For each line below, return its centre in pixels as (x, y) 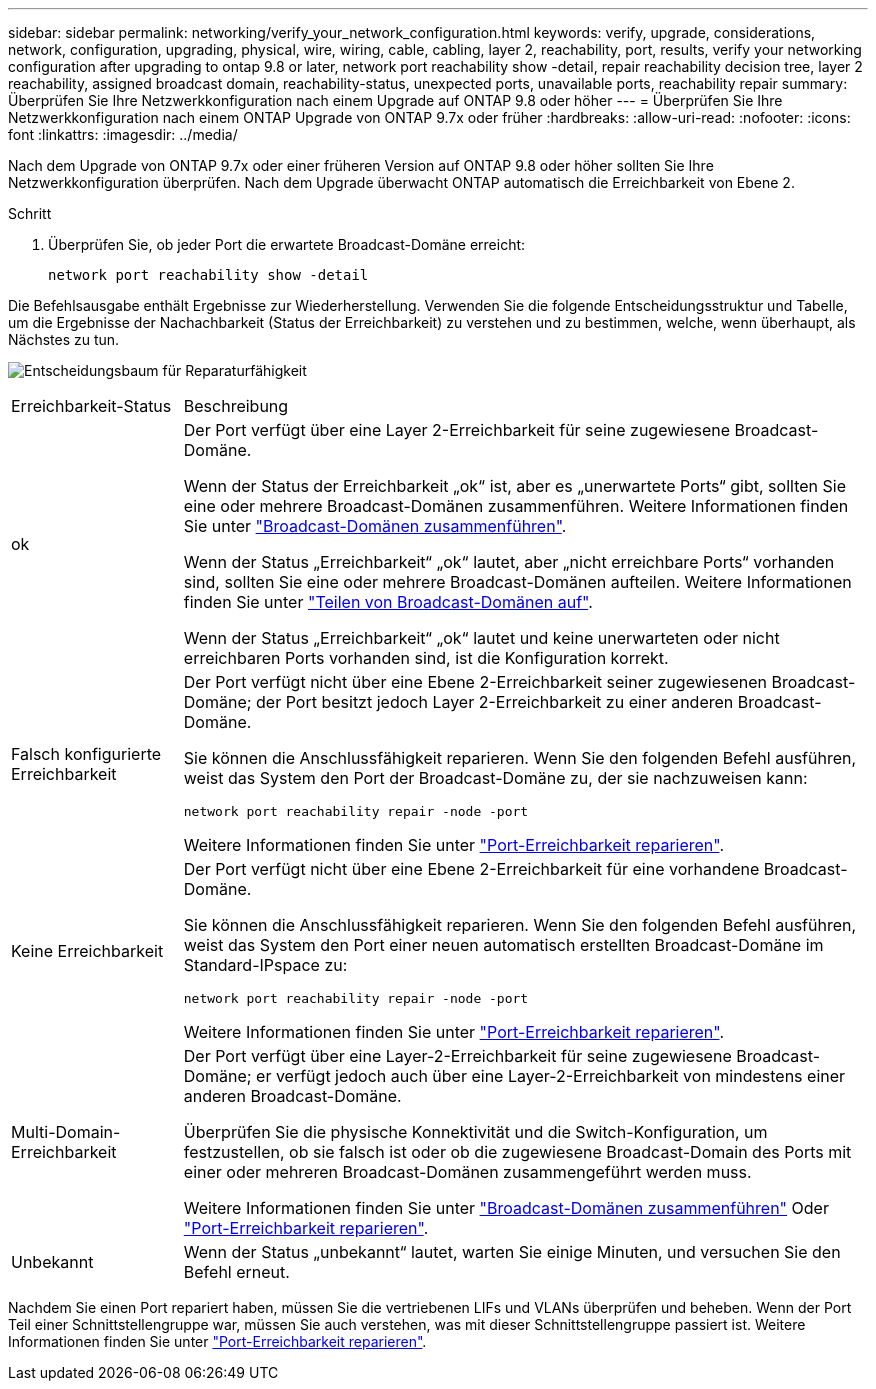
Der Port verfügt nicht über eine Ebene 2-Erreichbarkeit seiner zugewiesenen (475, 682)
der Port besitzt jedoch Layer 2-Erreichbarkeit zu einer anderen (495, 702)
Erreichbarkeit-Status (91, 406)
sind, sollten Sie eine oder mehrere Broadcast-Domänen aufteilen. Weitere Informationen (517, 582)
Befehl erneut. (236, 1272)
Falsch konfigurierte (86, 753)
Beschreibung (236, 406)
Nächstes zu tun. (64, 339)
